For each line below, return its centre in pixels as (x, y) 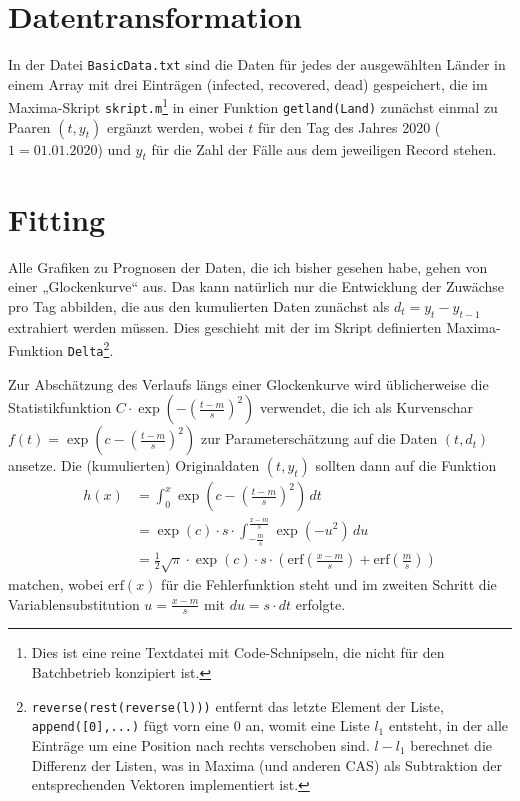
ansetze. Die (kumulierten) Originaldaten (134, 465)
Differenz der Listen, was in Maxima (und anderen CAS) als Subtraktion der (267, 764)
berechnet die (451, 744)
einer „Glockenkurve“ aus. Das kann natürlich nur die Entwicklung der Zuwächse (256, 286)
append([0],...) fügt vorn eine (130, 725)
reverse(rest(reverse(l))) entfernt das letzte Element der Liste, (237, 705)
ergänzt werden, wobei (175, 126)
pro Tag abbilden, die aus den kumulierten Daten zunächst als (199, 305)
